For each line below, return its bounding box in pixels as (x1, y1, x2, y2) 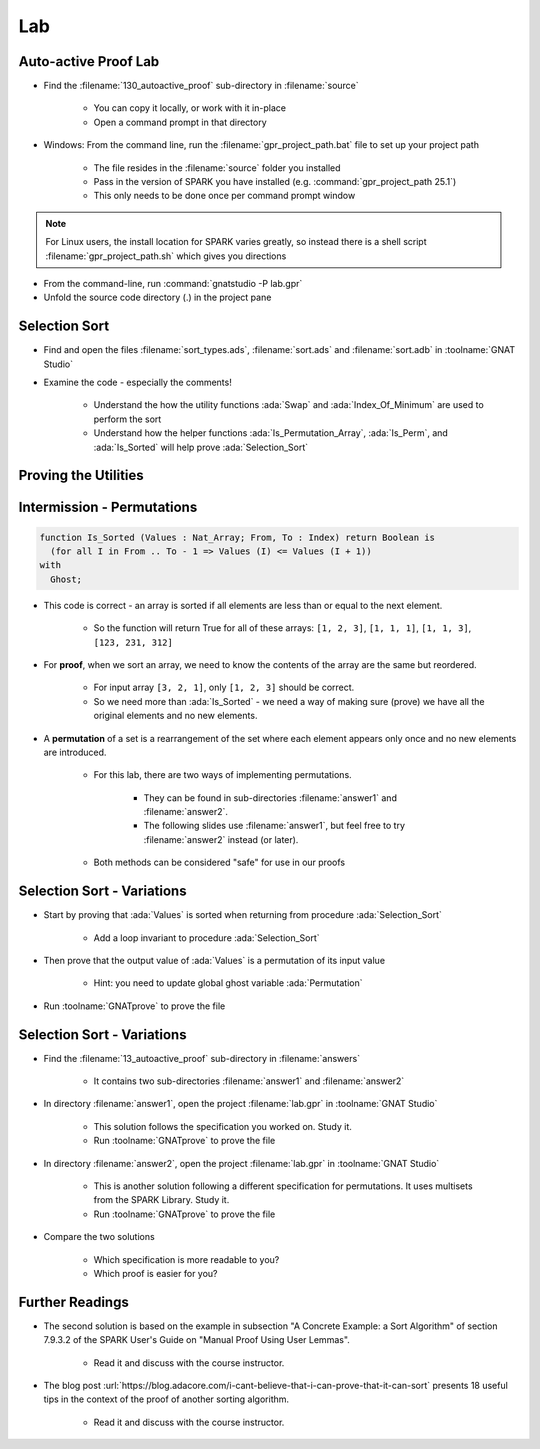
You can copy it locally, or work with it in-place (93, 102, 287, 114)
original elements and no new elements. (93, 710, 258, 722)
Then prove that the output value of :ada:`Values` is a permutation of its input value (43, 954, 385, 966)
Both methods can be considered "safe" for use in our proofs (93, 856, 345, 869)
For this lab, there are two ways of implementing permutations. (93, 769, 352, 781)
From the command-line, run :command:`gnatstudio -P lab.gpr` (43, 277, 303, 289)
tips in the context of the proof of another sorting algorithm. (43, 1393, 290, 1405)
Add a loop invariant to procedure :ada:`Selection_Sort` (93, 931, 320, 944)
